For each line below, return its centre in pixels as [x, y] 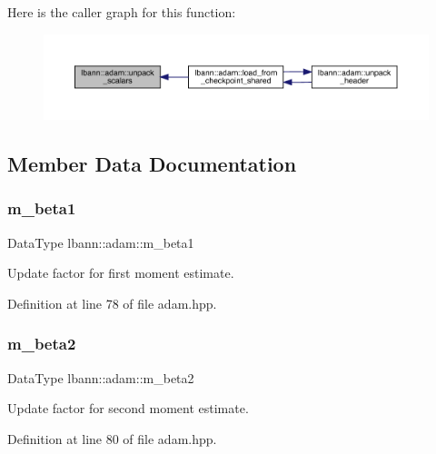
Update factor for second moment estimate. [128, 408]
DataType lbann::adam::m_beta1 [101, 242]
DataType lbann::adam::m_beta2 [101, 377]
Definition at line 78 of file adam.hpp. [112, 303]
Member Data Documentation [152, 164]
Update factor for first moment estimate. [121, 273]
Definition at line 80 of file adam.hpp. [112, 438]
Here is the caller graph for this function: [122, 12]
